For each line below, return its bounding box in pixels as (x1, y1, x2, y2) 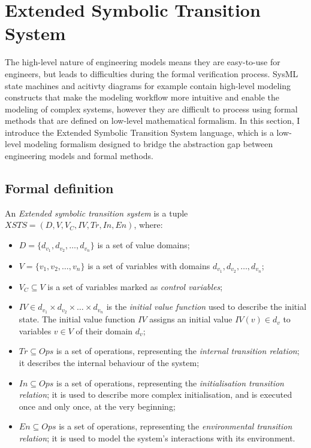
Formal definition (5, 179, 114, 197)
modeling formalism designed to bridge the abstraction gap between (23, 138, 273, 150)
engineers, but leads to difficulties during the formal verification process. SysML (5, 67, 298, 80)
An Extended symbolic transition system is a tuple (5, 206, 188, 219)
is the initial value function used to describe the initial (106, 300, 307, 313)
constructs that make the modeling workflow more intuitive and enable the (5, 91, 279, 103)
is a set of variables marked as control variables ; (47, 280, 223, 292)
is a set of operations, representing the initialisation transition (56, 376, 284, 389)
